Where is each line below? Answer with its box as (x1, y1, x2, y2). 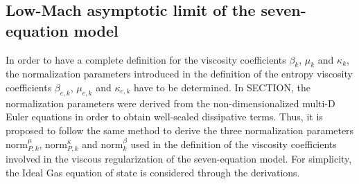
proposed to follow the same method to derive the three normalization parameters (6, 122, 354, 137)
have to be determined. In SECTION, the (134, 80, 310, 94)
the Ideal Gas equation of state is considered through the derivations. (6, 165, 300, 179)
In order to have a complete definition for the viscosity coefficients (6, 52, 286, 66)
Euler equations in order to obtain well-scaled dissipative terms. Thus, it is (6, 109, 323, 124)
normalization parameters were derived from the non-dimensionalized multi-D (6, 95, 335, 110)
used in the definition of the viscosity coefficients (130, 136, 337, 151)
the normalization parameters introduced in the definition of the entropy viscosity (6, 66, 353, 81)
